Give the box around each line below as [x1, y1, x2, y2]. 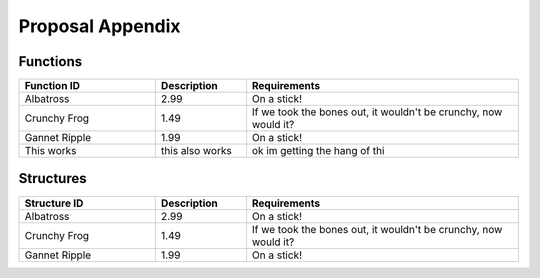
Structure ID [24, 196, 84, 210]
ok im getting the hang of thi [251, 144, 385, 158]
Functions [18, 53, 83, 70]
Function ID [24, 79, 80, 93]
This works [24, 144, 77, 158]
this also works [160, 144, 232, 158]
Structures [18, 170, 87, 187]
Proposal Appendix [18, 15, 181, 37]
